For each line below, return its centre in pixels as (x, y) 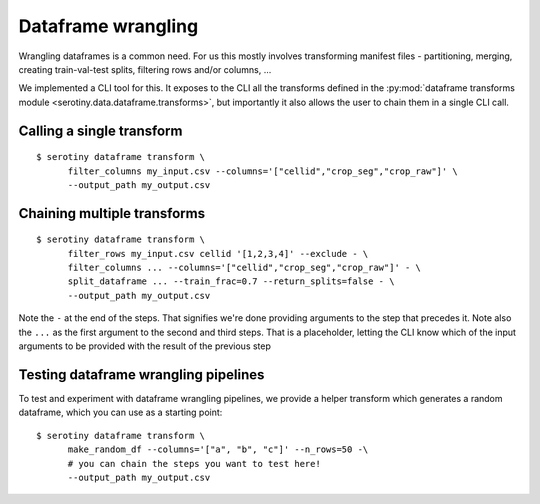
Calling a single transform (100, 130)
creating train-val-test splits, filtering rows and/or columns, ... (145, 69)
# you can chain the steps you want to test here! (194, 463)
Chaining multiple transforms (111, 213)
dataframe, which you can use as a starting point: (120, 412)
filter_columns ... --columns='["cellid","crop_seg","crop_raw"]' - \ (244, 268)
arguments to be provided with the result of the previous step (145, 346)
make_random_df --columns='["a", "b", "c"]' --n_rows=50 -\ (218, 449)
